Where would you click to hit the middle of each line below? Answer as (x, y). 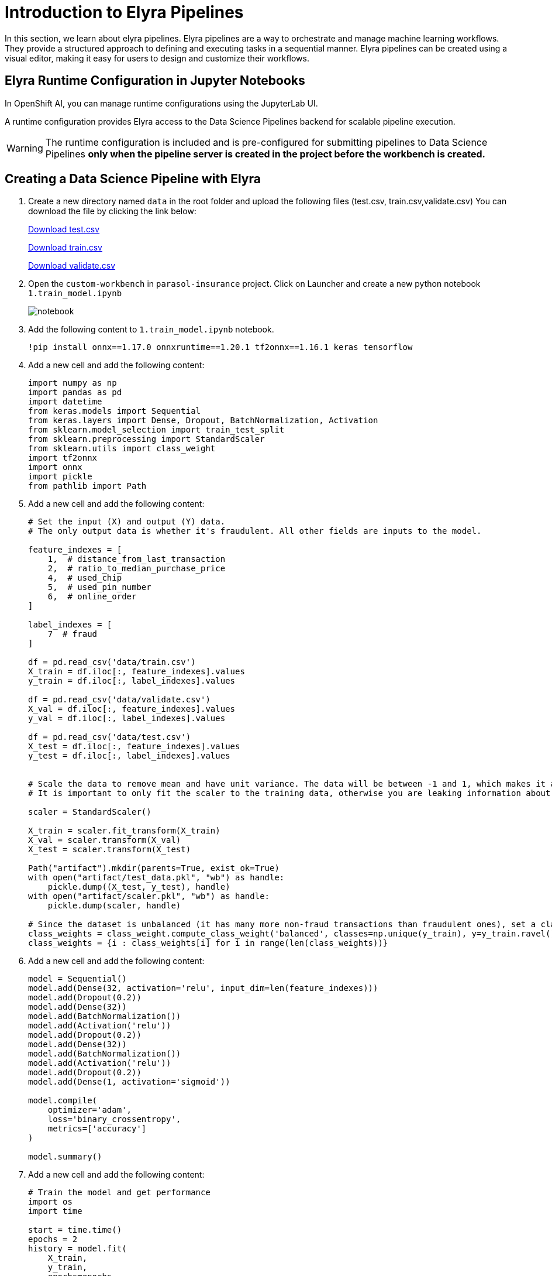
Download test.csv (64, 229)
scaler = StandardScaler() (90, 812)
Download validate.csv (72, 266)
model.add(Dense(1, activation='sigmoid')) (129, 1082)
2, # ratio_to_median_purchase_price (137, 569)
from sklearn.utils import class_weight (122, 449)
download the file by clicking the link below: (112, 211)
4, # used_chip (85, 578)
